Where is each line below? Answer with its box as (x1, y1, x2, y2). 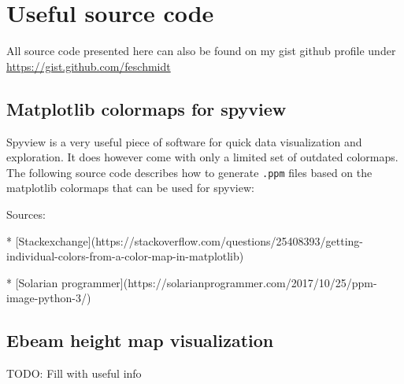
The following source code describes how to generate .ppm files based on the (6, 164, 372, 180)
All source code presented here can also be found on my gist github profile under (6, 42, 396, 59)
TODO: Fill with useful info (6, 365, 142, 382)
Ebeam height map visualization (6, 328, 274, 353)
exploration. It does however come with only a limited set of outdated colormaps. (6, 149, 398, 165)
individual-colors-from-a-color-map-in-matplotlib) (6, 248, 244, 264)
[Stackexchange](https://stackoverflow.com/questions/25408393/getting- (15, 232, 363, 249)
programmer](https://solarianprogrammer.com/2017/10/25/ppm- (61, 274, 377, 290)
